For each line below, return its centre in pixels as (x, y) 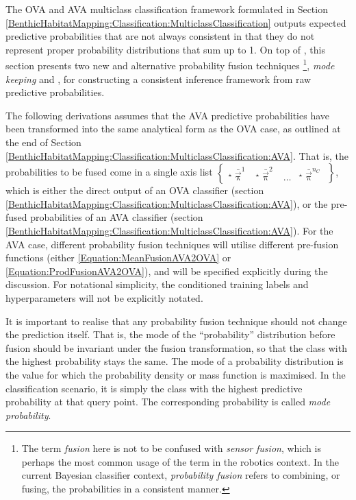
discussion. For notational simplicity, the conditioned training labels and (157, 284)
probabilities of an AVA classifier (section (117, 217)
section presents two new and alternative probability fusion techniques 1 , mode (170, 64)
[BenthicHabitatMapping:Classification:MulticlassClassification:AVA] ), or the (167, 203)
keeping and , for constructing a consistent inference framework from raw (158, 79)
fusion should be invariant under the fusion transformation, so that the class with (176, 347)
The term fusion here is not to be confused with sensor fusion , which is (171, 448)
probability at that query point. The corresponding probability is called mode (168, 402)
